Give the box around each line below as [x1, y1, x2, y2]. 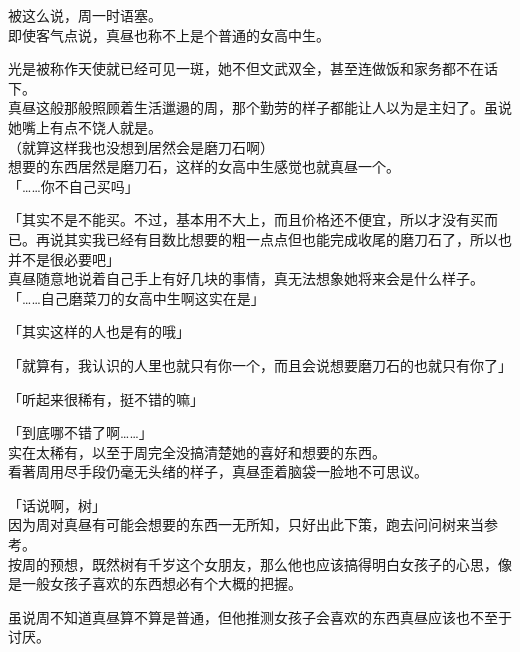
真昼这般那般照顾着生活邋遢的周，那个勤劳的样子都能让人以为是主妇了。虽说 [8, 97, 512, 118]
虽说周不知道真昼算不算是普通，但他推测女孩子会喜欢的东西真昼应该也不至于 [8, 606, 512, 627]
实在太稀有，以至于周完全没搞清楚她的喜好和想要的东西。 [8, 441, 386, 462]
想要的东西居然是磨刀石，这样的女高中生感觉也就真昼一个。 [8, 156, 400, 177]
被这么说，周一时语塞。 [8, 5, 162, 25]
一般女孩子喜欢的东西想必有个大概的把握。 [21, 573, 302, 594]
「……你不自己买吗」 [8, 175, 139, 196]
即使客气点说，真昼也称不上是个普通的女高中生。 [8, 24, 330, 45]
